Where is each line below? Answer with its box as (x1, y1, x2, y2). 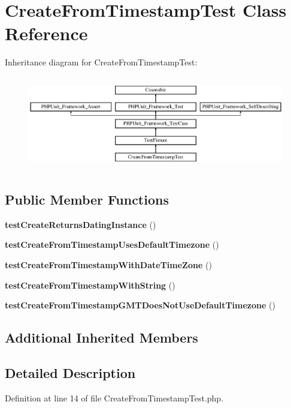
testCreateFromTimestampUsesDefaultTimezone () (5, 238, 219, 251)
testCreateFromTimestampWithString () (5, 278, 175, 291)
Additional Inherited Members (5, 328, 198, 347)
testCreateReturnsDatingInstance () (5, 218, 156, 230)
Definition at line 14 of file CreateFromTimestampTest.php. (5, 391, 224, 404)
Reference (5, 21, 88, 46)
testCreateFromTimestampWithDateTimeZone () (5, 258, 212, 271)
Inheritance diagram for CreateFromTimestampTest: (5, 56, 198, 68)
